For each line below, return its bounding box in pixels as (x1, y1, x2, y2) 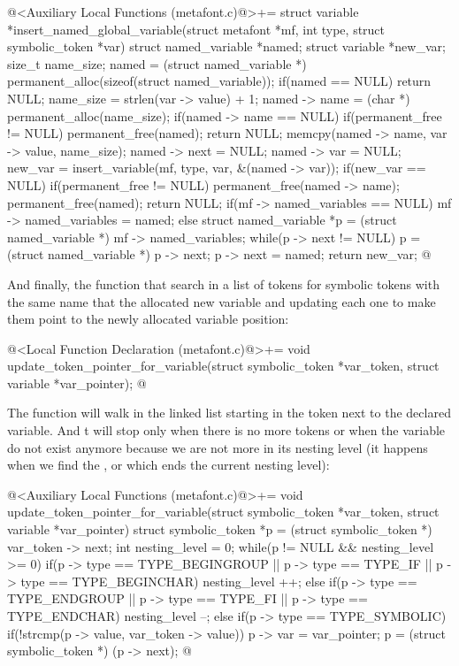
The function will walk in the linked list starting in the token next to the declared (7, 403, 451, 422)
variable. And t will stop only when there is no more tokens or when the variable (7, 421, 446, 440)
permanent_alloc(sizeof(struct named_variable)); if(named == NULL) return (7, 72, 432, 90)
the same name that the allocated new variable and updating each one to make (7, 292, 436, 310)
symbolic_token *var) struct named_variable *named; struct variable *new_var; (7, 37, 446, 56)
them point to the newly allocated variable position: (7, 310, 289, 328)
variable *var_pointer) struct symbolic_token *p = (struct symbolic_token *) (7, 520, 432, 539)
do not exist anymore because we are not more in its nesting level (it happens (7, 438, 428, 456)
